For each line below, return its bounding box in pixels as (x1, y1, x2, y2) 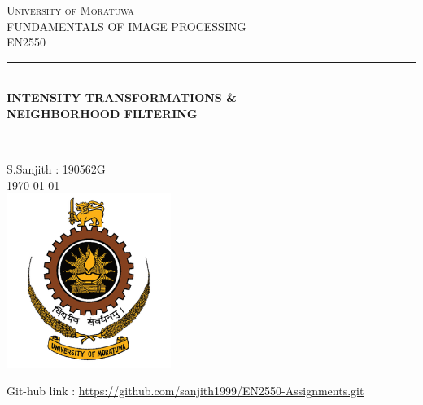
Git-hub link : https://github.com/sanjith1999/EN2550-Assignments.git (7, 382, 364, 399)
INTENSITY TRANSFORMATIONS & (7, 89, 237, 106)
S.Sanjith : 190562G (7, 161, 106, 178)
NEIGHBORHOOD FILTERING (7, 104, 198, 121)
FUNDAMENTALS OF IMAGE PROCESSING (7, 17, 246, 34)
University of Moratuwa (7, 2, 134, 18)
